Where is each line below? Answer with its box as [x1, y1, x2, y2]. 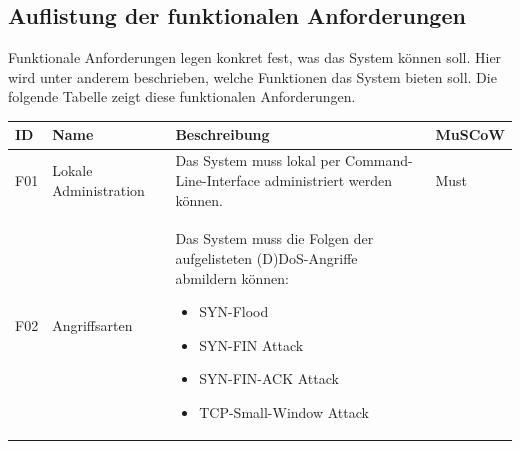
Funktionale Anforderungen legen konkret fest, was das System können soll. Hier [8, 47, 502, 68]
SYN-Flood [199, 301, 269, 322]
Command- [345, 150, 413, 171]
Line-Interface [175, 169, 261, 190]
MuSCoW [435, 124, 505, 145]
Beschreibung [175, 124, 270, 145]
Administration [52, 179, 145, 200]
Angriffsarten [52, 315, 133, 336]
